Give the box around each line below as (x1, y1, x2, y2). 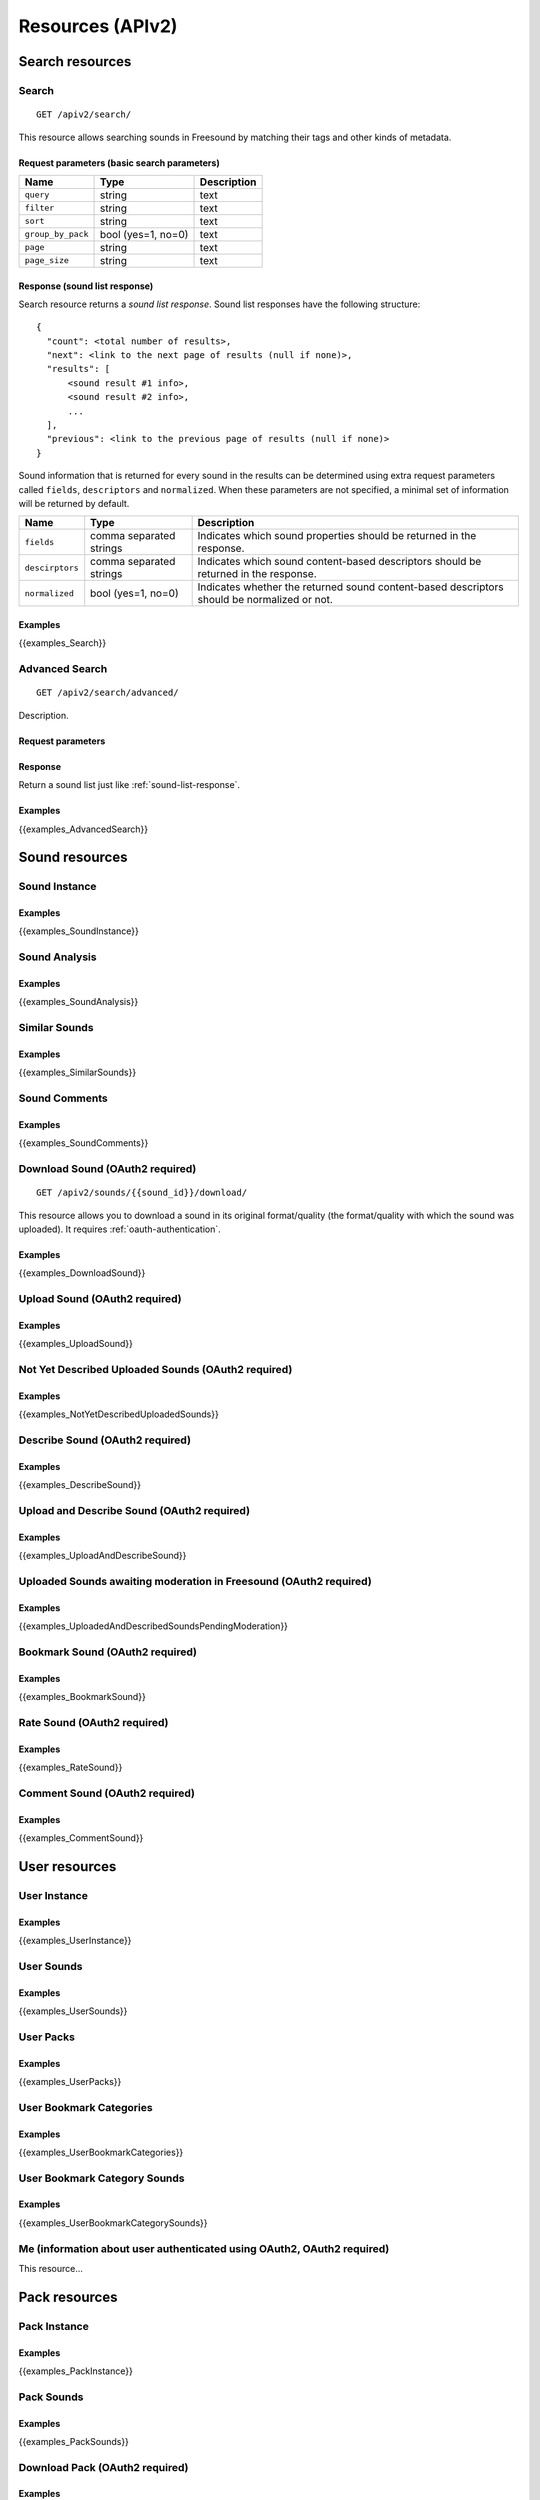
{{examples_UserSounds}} (18, 2005, 128, 2017)
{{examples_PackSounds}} (18, 2435, 130, 2447)
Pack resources (18, 2288, 118, 2305)
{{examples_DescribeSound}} (18, 1479, 142, 1491)
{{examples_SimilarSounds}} (18, 1066, 137, 1079)
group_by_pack (24, 229, 89, 240)
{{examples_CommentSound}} (18, 1832, 144, 1844)
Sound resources (18, 849, 128, 866)
